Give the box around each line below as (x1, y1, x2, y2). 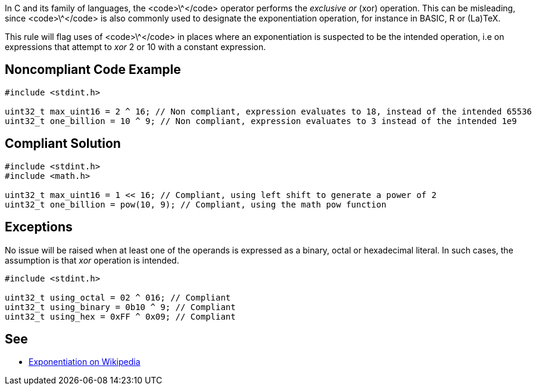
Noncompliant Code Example (5, 62, 181, 78)
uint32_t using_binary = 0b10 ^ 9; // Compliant (5, 302, 236, 312)
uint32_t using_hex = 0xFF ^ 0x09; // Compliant (5, 311, 236, 321)
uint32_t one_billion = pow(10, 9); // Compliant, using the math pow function (5, 199, 387, 209)
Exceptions (5, 219, 73, 235)
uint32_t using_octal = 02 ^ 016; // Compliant (5, 292, 231, 302)
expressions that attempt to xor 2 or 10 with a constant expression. (5, 42, 266, 52)
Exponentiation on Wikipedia (29, 357, 141, 367)
